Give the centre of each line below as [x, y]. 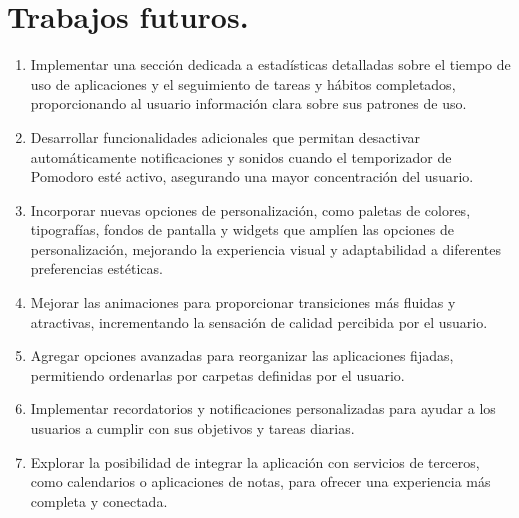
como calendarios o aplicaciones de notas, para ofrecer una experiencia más [260, 481]
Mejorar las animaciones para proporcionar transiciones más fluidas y [243, 302]
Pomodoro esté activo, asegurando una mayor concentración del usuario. [252, 176]
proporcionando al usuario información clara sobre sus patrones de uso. [248, 103]
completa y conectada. [99, 500]
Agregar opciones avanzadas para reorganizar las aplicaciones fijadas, [242, 355]
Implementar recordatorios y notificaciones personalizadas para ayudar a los [263, 408]
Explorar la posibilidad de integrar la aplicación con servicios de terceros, [255, 461]
